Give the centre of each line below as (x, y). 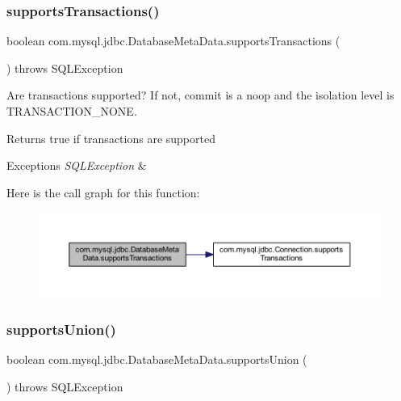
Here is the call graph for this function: (103, 192)
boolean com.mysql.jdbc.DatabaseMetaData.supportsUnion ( (157, 359)
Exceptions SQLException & (77, 165)
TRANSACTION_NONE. (72, 111)
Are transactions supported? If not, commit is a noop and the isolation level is (200, 95)
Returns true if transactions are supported (111, 138)
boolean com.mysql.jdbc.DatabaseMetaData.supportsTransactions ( (173, 41)
